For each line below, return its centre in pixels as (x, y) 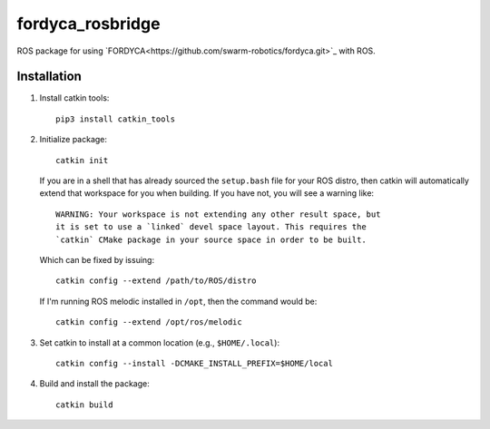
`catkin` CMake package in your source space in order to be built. (211, 239)
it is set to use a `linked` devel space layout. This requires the (211, 227)
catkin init (82, 160)
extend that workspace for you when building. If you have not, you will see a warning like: (207, 193)
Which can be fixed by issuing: (97, 259)
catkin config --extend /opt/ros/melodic (149, 322)
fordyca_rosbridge (88, 24)
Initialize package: (73, 140)
